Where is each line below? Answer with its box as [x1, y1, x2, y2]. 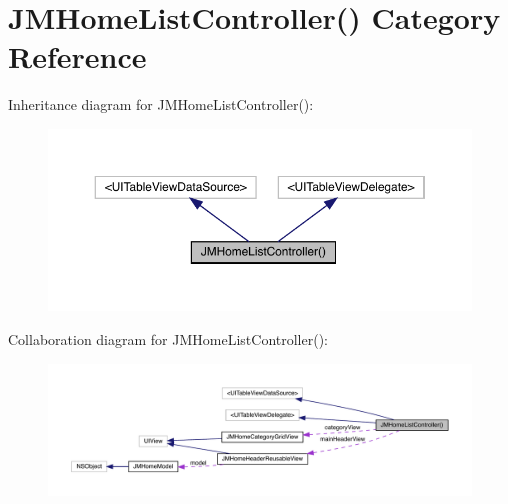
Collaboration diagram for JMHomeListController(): [8, 328, 328, 349]
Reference [8, 36, 147, 77]
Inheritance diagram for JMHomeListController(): [8, 94, 314, 115]
